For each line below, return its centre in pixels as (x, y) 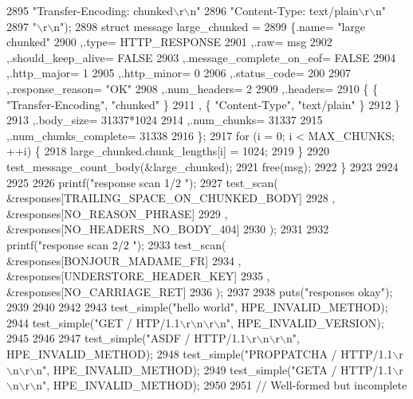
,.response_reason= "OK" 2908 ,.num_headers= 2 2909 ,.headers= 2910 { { (193, 88)
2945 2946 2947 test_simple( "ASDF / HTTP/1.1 (126, 338)
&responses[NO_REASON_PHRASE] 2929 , (117, 213)
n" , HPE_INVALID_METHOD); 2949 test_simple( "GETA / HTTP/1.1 (214, 369)
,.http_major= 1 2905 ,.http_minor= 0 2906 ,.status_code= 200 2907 (179, 73)
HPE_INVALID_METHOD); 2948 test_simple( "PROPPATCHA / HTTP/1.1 (200, 354)
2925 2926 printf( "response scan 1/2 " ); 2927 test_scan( (142, 182)
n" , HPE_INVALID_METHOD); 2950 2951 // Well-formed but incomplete (222, 385)
